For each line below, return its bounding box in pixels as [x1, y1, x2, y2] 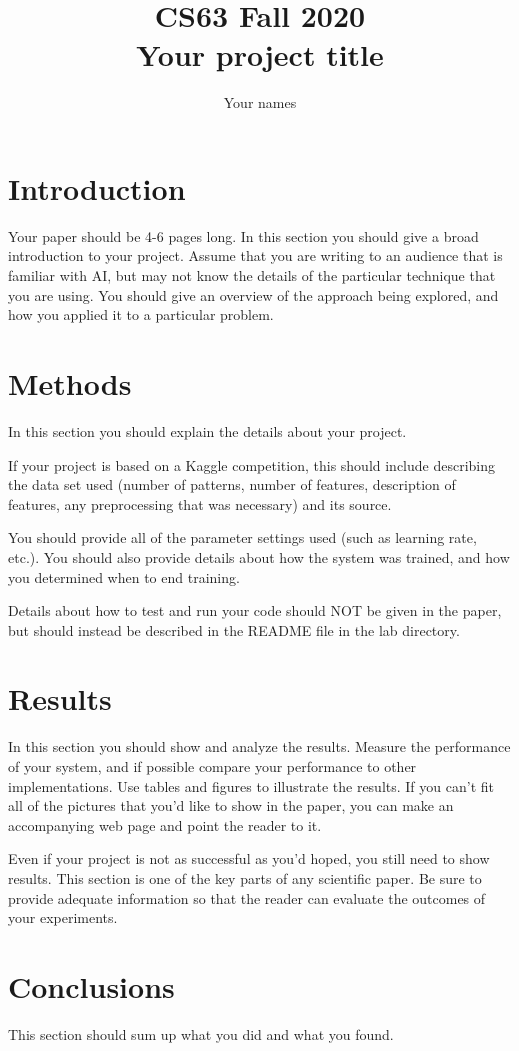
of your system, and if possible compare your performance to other [8, 756, 417, 776]
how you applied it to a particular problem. [8, 304, 274, 325]
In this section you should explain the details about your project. [8, 420, 407, 441]
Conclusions [8, 965, 175, 1006]
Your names [223, 92, 297, 113]
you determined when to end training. [8, 566, 240, 587]
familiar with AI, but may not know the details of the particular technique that [8, 265, 496, 286]
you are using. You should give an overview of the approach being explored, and [8, 284, 499, 305]
